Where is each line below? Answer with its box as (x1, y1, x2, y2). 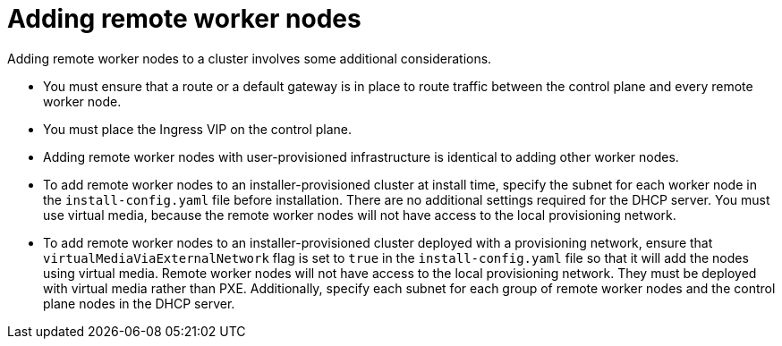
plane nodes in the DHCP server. (43, 295, 235, 311)
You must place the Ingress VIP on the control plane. (43, 121, 353, 137)
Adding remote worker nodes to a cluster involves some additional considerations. (7, 50, 492, 66)
